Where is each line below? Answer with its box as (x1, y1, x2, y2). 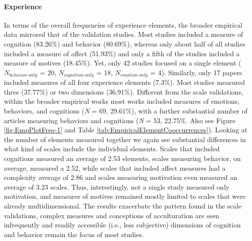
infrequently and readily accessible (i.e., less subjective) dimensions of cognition (4, 220, 241, 230)
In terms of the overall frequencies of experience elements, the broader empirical (4, 19, 243, 30)
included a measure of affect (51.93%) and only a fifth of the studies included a (4, 48, 240, 58)
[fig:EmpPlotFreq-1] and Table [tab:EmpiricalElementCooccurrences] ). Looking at (4, 125, 248, 135)
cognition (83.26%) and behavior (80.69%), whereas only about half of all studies (4, 38, 246, 48)
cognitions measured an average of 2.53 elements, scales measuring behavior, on (4, 153, 241, 163)
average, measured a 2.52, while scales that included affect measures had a (4, 162, 226, 173)
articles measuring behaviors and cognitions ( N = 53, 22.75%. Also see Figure (4, 115, 235, 125)
